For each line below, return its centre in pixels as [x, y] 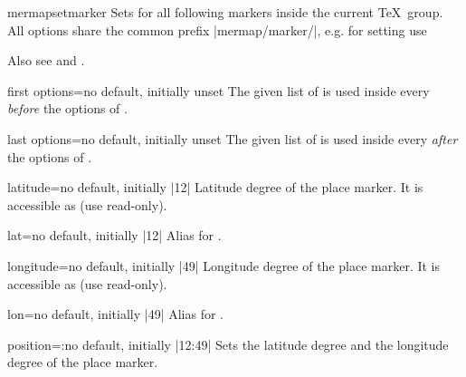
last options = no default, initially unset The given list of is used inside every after [233, 138]
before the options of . [67, 108]
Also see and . [46, 60]
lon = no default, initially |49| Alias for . [115, 314]
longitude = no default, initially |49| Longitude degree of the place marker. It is [224, 265]
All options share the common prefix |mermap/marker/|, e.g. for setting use [217, 29]
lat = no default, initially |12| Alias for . [114, 235]
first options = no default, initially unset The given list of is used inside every [219, 90]
